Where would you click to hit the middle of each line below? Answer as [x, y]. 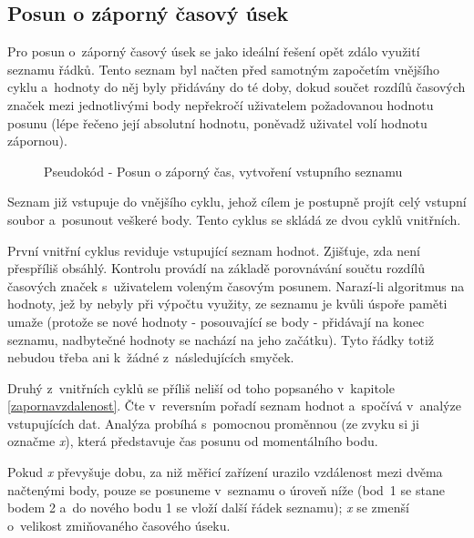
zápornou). [37, 141]
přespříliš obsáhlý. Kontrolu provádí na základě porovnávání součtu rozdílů [216, 268]
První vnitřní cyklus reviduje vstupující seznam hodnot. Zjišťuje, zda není [214, 250]
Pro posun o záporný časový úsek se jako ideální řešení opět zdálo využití [214, 51]
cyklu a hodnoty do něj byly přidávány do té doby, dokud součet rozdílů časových [237, 87]
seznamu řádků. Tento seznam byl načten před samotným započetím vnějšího [224, 69]
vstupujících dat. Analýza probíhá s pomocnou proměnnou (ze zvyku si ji [213, 423]
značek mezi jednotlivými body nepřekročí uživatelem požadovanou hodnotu [221, 104]
